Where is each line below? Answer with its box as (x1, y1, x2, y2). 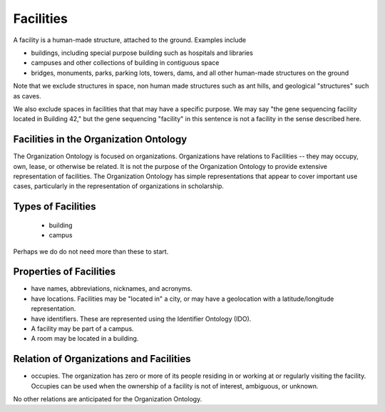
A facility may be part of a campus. (31, 324, 135, 333)
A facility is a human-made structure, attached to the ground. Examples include (13, 36, 246, 44)
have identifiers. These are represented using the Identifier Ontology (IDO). (31, 314, 252, 323)
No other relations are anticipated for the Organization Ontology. (13, 395, 202, 403)
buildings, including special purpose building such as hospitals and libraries (31, 48, 253, 57)
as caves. (13, 91, 42, 100)
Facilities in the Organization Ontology (13, 133, 188, 145)
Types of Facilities (13, 200, 96, 213)
